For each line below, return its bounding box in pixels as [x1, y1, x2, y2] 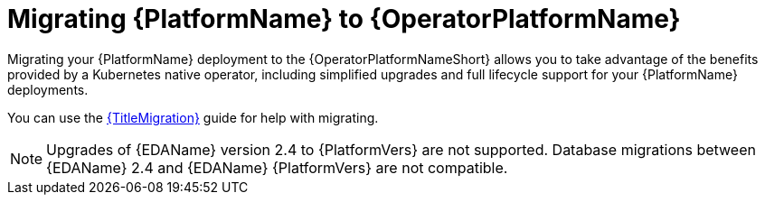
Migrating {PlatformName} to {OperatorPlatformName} [7, 4, 681, 34]
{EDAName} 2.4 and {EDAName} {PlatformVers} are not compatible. [46, 158, 508, 177]
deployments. [7, 81, 89, 97]
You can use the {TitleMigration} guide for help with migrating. [7, 109, 379, 125]
